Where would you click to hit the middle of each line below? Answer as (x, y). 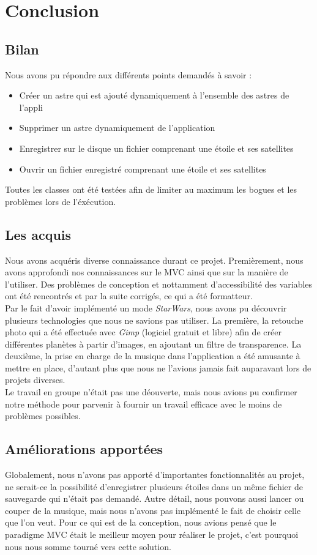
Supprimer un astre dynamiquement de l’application (117, 128)
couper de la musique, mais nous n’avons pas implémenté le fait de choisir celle (153, 510)
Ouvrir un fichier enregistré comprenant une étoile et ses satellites (143, 169)
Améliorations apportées (84, 449)
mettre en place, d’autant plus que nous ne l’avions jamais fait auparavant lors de (158, 367)
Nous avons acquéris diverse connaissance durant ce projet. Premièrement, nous (154, 260)
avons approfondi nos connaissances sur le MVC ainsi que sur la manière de (147, 272)
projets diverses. (35, 380)
